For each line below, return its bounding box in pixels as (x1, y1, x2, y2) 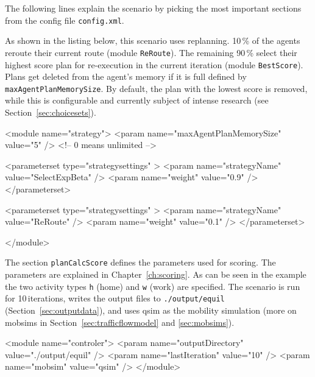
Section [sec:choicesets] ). (5, 106, 96, 118)
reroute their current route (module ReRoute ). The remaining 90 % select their (5, 46, 297, 58)
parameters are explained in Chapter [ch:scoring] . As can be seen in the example (5, 268, 306, 280)
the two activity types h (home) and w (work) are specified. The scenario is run (5, 280, 300, 292)
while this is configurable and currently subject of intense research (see (5, 94, 269, 107)
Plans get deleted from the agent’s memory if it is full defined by (5, 70, 247, 83)
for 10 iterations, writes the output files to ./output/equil (5, 292, 225, 305)
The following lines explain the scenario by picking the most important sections (5, 2, 302, 14)
